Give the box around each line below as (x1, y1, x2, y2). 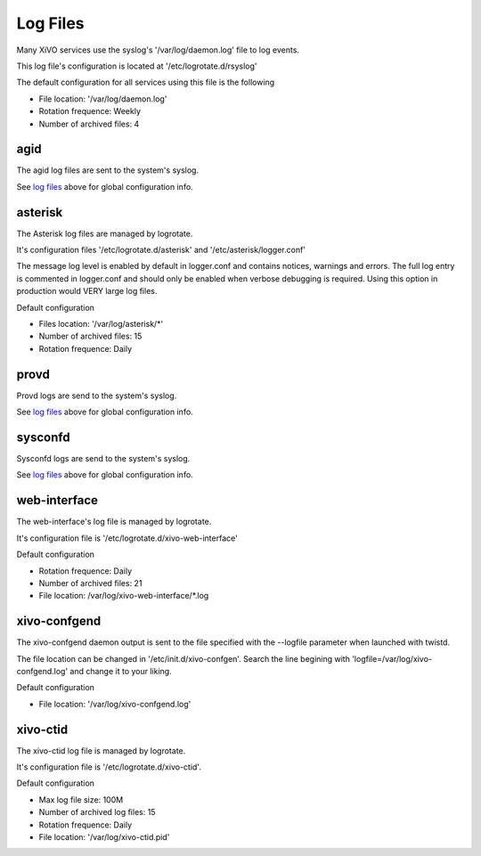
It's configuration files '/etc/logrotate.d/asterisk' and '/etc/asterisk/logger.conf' (16, 245, 306, 256)
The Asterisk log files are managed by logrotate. (16, 228, 193, 239)
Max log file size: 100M (38, 794, 124, 805)
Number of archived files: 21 (38, 577, 143, 588)
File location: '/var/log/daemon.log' (38, 94, 167, 104)
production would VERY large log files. (16, 286, 158, 297)
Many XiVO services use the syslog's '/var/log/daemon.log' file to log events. (16, 45, 300, 55)
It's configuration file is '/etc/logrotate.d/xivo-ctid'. (16, 762, 202, 772)
